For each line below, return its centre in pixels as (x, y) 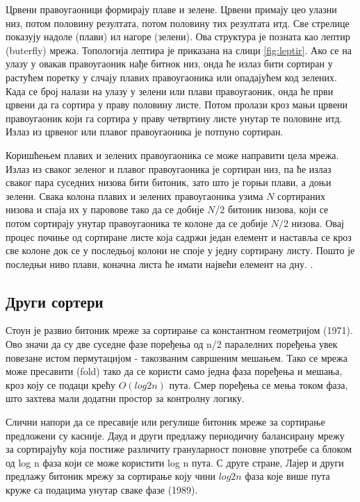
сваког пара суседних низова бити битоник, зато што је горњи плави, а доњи (169, 182)
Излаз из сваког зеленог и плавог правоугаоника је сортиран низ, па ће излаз (169, 168)
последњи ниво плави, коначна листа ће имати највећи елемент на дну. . (159, 263)
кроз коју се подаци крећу (60, 384)
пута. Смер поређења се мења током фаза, (259, 384)
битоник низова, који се (278, 209)
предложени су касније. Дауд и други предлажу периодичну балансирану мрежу (175, 435)
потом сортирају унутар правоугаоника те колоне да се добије (137, 223)
